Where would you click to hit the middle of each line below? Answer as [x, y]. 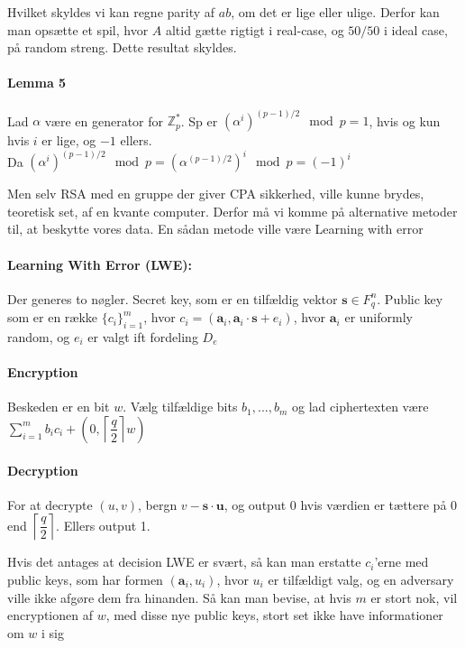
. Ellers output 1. [103, 525]
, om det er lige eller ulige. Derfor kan [335, 12]
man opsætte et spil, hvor [78, 29]
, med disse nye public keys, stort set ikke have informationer [274, 615]
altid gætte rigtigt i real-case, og [255, 29]
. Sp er [199, 120]
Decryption [43, 470]
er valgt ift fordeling [143, 337]
